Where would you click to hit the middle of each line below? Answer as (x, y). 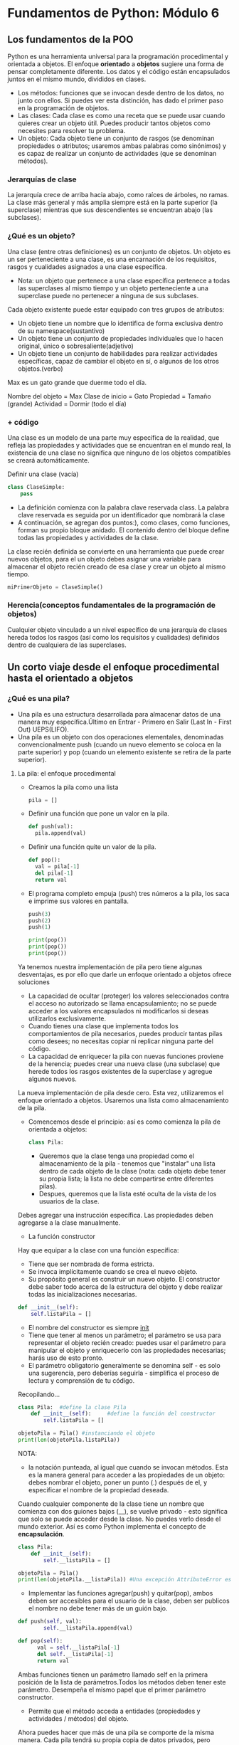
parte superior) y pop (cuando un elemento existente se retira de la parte (124, 752)
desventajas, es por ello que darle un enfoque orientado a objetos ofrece (124, 974)
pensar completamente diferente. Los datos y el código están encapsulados (119, 72)
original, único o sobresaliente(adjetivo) (75, 346)
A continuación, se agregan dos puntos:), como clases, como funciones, (124, 522)
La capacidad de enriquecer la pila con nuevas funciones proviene (126, 1056)
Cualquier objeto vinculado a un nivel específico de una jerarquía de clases (117, 629)
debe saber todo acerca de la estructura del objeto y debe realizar (125, 1287)
